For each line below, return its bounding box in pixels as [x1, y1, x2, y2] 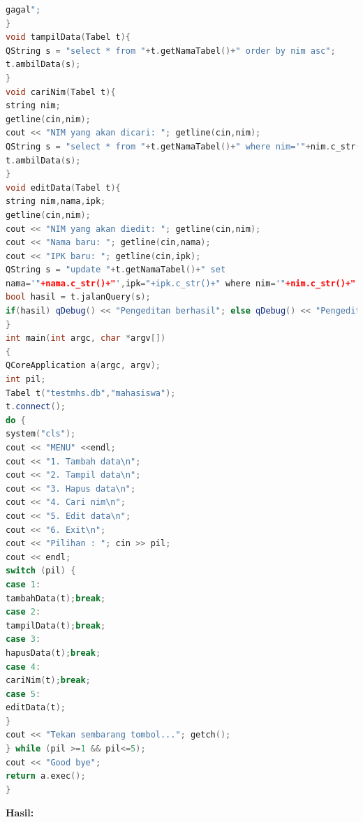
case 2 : [6, 607, 41, 617]
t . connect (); [6, 402, 66, 412]
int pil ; [6, 374, 46, 385]
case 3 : [6, 634, 41, 645]
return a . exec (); [6, 771, 86, 781]
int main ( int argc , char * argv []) [6, 333, 166, 344]
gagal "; [6, 5, 41, 15]
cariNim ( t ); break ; [6, 675, 91, 686]
